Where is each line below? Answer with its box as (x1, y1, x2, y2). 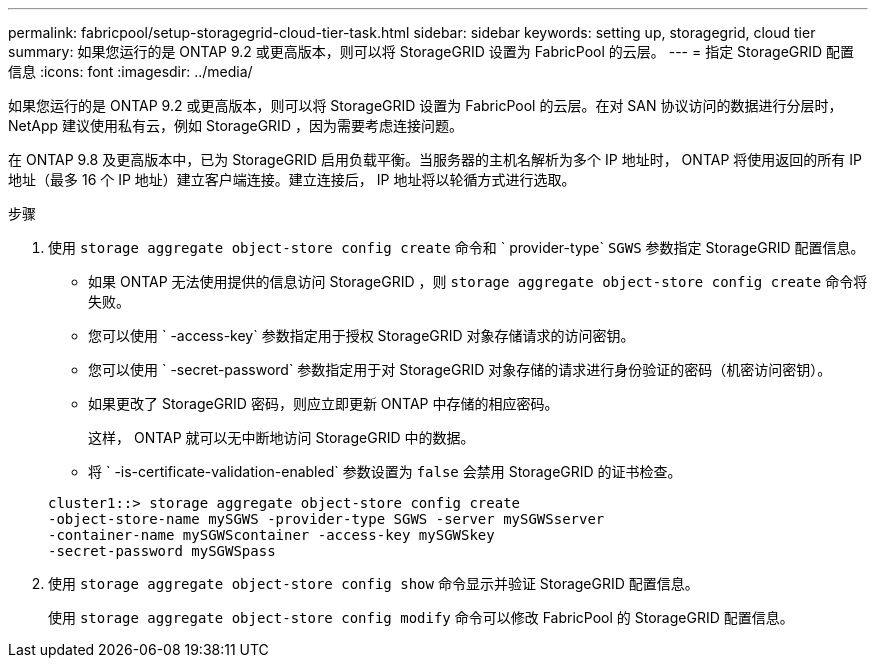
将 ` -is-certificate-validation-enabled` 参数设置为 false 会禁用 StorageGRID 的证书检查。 (88, 463, 682, 480)
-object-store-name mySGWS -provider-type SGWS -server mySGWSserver (48, 511, 605, 527)
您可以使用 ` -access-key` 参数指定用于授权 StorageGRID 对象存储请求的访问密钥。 (88, 327, 635, 344)
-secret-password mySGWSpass (48, 543, 276, 559)
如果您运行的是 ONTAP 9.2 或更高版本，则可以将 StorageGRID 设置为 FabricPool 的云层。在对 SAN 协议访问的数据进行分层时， (8, 97, 843, 114)
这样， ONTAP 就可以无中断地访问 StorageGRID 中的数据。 (88, 429, 475, 446)
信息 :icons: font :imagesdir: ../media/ (8, 63, 253, 80)
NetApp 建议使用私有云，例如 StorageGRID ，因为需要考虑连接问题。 (8, 117, 463, 134)
